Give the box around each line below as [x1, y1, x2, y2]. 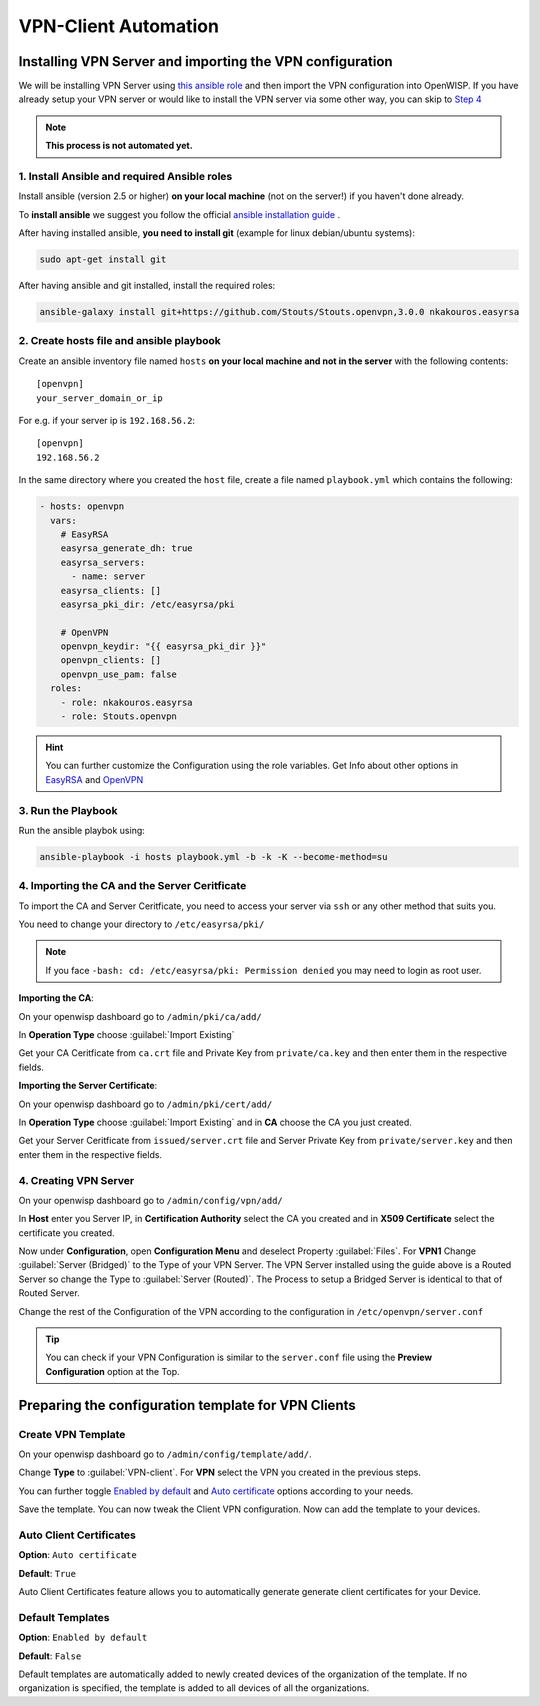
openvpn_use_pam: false [60, 668, 177, 680]
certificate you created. [18, 1226, 115, 1239]
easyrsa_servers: [60, 556, 146, 568]
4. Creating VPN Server [18, 1173, 135, 1187]
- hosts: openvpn [39, 501, 125, 512]
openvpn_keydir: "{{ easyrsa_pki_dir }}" [60, 641, 267, 652]
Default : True [18, 1567, 77, 1579]
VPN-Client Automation [18, 15, 220, 37]
